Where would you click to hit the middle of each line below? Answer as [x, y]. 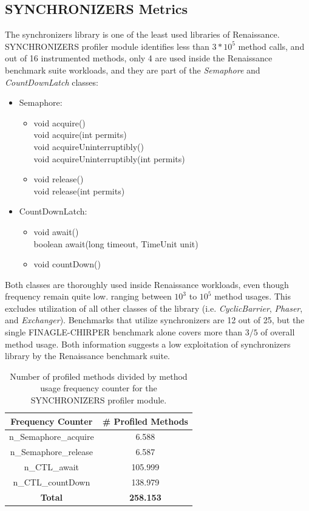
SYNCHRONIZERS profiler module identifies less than [107, 46]
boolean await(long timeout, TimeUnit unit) [116, 243]
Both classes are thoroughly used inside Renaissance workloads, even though [147, 284]
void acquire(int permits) [80, 135]
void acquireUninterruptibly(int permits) [109, 158]
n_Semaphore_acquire [52, 437]
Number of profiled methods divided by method [99, 376]
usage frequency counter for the [99, 388]
